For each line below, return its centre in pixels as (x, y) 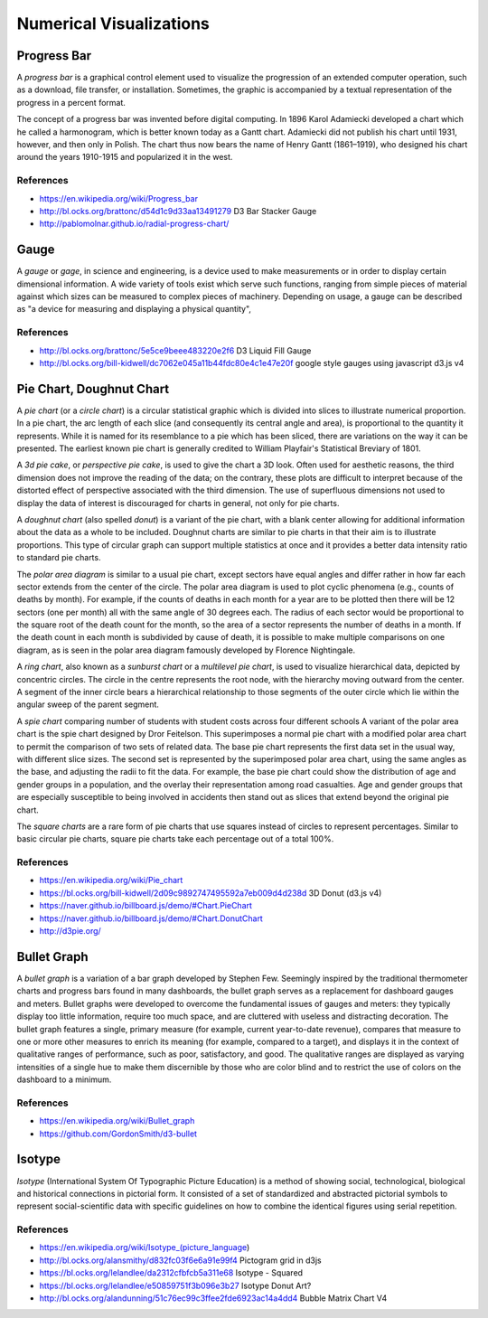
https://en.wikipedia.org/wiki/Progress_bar (119, 198)
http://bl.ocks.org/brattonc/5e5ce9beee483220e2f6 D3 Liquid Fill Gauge (175, 350)
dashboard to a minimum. (64, 1079)
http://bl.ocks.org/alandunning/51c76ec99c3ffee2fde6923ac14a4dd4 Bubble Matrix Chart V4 (213, 1298)
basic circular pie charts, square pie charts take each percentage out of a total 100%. (175, 839)
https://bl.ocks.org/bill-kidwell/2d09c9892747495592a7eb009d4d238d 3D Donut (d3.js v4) (211, 893)
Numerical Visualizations (113, 24)
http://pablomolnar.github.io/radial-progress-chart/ (134, 224)
